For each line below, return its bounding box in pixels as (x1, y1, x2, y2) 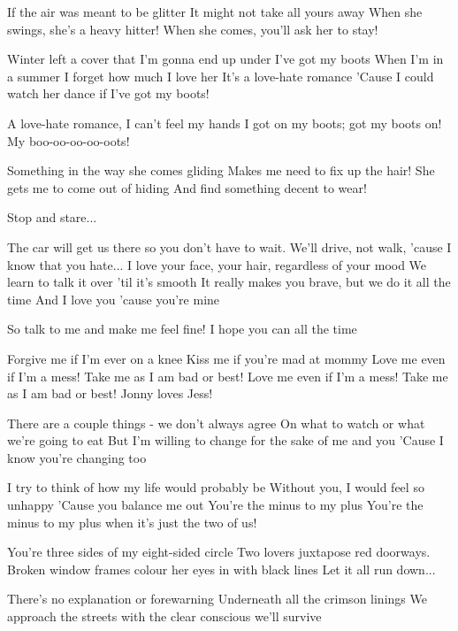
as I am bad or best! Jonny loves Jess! (7, 384, 213, 403)
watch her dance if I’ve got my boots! (7, 84, 210, 103)
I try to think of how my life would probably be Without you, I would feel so (7, 478, 424, 496)
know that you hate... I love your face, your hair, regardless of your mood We (7, 255, 427, 273)
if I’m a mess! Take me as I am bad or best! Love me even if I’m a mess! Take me (7, 366, 448, 385)
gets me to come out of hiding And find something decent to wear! (7, 178, 367, 196)
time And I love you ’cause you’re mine (7, 289, 220, 308)
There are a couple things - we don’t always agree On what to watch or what (7, 413, 425, 432)
